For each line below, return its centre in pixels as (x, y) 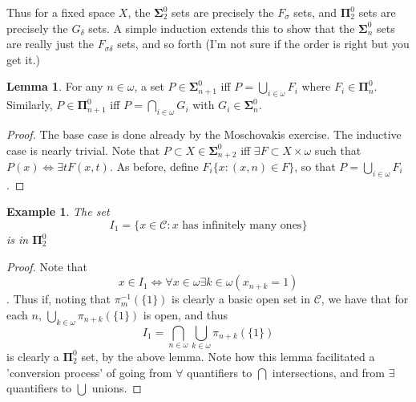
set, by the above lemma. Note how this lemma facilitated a (228, 356)
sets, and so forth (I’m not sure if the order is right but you (263, 44)
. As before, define (154, 166)
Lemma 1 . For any (55, 86)
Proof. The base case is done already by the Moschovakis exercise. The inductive (204, 134)
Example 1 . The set (58, 211)
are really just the (50, 44)
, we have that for (365, 299)
